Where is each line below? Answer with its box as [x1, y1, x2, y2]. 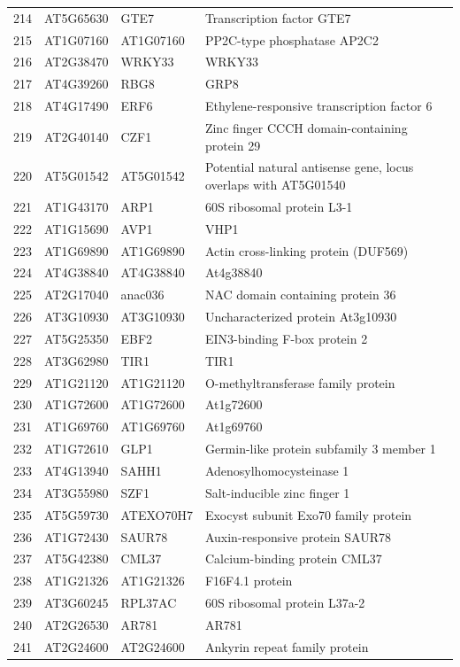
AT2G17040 [44, 285, 109, 304]
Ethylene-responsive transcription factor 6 [204, 97, 433, 115]
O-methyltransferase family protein [204, 373, 395, 392]
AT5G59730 [44, 505, 109, 524]
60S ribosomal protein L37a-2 [204, 593, 365, 612]
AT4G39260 [44, 74, 109, 93]
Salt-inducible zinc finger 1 [204, 483, 350, 501]
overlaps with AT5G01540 [204, 175, 346, 193]
